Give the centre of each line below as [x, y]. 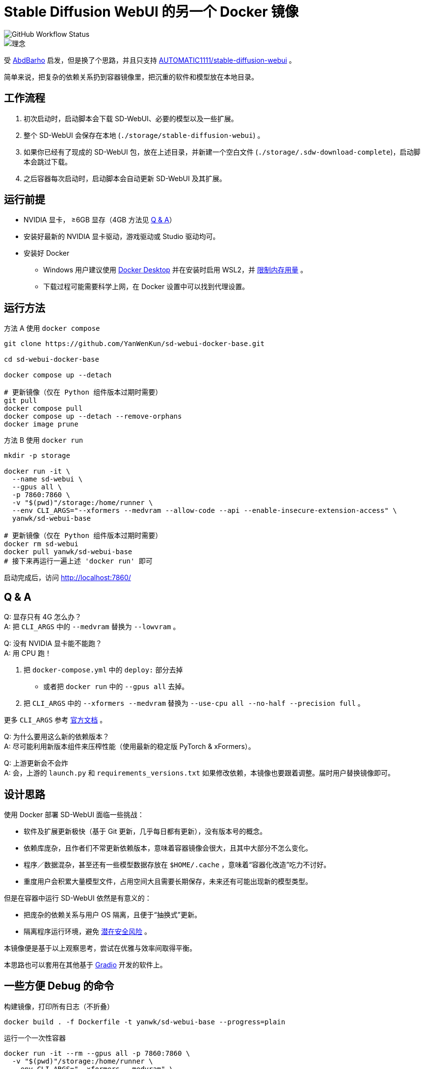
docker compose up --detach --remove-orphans [93, 416]
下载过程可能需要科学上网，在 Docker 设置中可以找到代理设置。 [146, 287]
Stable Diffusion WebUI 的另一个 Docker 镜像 [151, 12]
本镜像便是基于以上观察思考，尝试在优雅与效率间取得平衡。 [100, 948]
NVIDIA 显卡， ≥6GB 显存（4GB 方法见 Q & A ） [100, 220]
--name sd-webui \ [47, 479]
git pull [21, 401]
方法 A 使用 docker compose [52, 328]
